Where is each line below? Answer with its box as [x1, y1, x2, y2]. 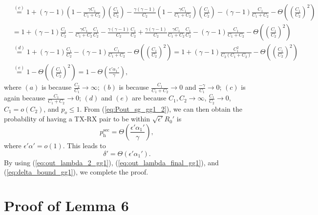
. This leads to [63, 140, 106, 150]
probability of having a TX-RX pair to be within [4, 114, 150, 124]
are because [131, 93, 167, 103]
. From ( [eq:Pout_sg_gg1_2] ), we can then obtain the [80, 103, 243, 114]
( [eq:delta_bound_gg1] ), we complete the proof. [4, 167, 148, 177]
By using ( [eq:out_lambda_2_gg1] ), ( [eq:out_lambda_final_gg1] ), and [4, 157, 219, 167]
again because [4, 93, 45, 103]
